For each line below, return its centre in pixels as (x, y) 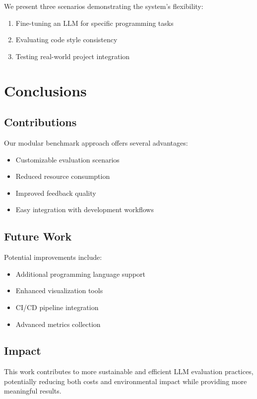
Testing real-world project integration (73, 56)
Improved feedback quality (56, 193)
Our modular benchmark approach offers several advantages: (96, 142)
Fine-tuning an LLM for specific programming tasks (95, 23)
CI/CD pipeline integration (57, 307)
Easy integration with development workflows (85, 209)
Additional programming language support (80, 274)
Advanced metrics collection (58, 324)
